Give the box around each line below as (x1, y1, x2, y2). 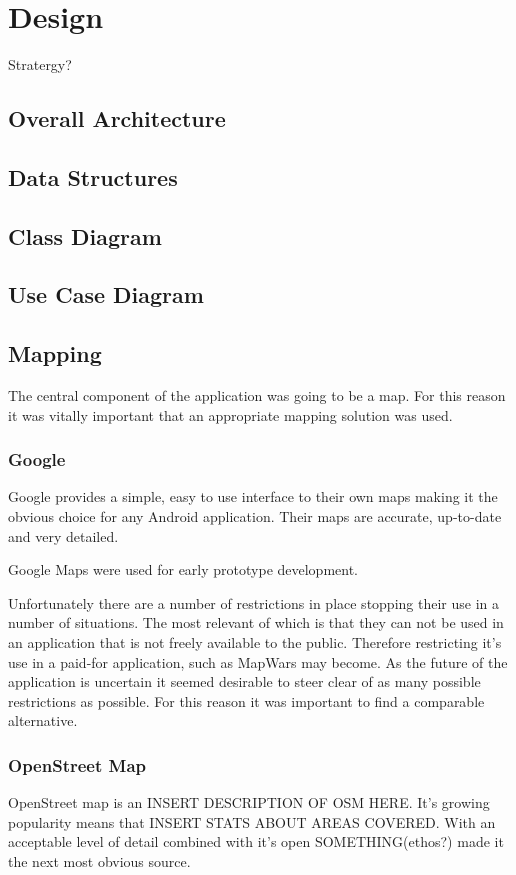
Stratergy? (8, 54, 72, 75)
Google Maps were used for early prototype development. (8, 559, 359, 580)
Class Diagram (8, 220, 162, 251)
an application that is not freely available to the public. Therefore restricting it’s (8, 632, 502, 653)
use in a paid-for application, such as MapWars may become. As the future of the (8, 651, 508, 672)
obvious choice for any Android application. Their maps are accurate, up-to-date (8, 506, 502, 527)
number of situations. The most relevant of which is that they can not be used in (8, 612, 504, 633)
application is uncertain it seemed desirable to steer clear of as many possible (8, 671, 481, 692)
